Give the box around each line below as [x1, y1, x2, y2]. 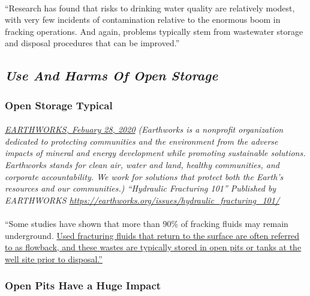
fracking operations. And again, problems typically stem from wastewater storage [5, 25, 303, 37]
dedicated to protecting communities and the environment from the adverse [5, 134, 278, 147]
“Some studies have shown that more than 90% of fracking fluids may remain [5, 217, 288, 229]
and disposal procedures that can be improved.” [5, 37, 180, 49]
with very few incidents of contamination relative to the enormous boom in [5, 13, 281, 26]
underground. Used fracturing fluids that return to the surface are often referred [5, 229, 300, 241]
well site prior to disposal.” [5, 252, 103, 265]
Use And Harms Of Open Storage [5, 66, 218, 85]
